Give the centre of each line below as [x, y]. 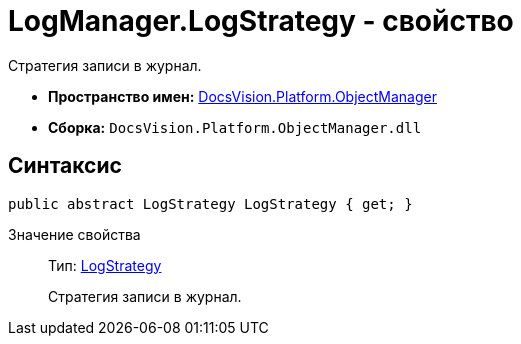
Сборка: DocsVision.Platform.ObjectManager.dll [235, 127]
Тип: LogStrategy [105, 265]
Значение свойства [74, 234]
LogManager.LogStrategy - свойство [261, 21]
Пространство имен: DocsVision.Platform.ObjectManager [242, 96]
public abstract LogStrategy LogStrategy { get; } [210, 203]
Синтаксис [65, 166]
